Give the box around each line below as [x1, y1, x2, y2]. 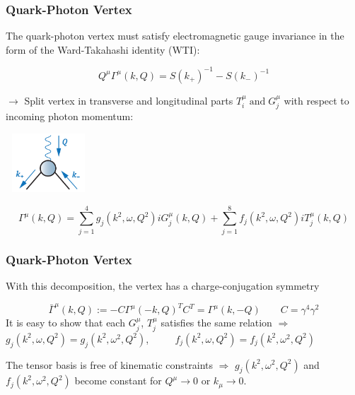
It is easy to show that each [6, 315, 125, 330]
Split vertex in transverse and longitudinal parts [24, 93, 233, 107]
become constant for [74, 373, 162, 388]
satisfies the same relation [161, 315, 272, 330]
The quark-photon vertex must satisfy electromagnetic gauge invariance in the [6, 28, 344, 43]
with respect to [284, 93, 349, 107]
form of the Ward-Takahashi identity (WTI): [6, 42, 200, 57]
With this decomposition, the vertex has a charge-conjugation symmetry [6, 278, 320, 293]
